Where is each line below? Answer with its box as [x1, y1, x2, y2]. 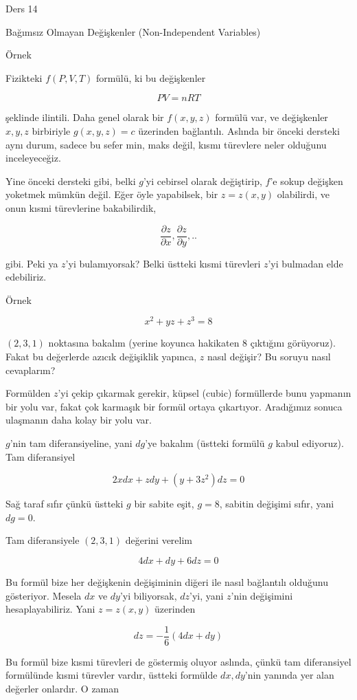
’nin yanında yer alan [244, 668, 334, 682]
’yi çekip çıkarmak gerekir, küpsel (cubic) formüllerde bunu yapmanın [58, 386, 352, 400]
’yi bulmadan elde [268, 256, 343, 270]
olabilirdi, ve [277, 187, 330, 201]
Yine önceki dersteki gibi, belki [5, 173, 136, 188]
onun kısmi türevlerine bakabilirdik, [5, 200, 157, 215]
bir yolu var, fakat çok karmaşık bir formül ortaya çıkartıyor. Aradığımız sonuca [5, 399, 343, 413]
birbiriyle [32, 123, 71, 138]
